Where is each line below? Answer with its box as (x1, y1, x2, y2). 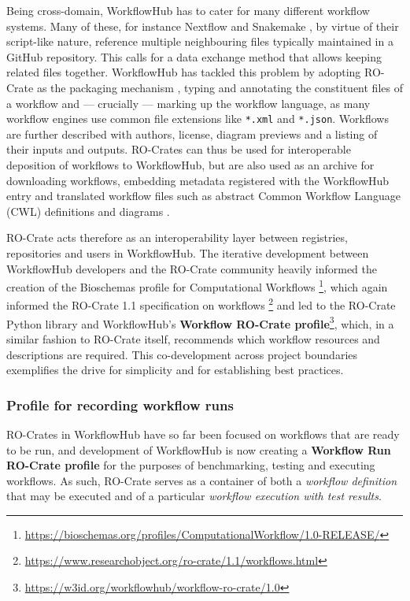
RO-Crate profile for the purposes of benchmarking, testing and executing (6, 457, 375, 473)
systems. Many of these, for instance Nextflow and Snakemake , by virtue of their (6, 17, 399, 34)
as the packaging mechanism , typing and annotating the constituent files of (36, 79, 403, 95)
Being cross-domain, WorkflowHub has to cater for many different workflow (6, 2, 370, 18)
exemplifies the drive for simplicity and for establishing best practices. (6, 362, 344, 378)
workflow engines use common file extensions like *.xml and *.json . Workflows (6, 110, 389, 127)
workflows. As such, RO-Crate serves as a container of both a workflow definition (6, 472, 397, 488)
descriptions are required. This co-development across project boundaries (6, 346, 358, 362)
